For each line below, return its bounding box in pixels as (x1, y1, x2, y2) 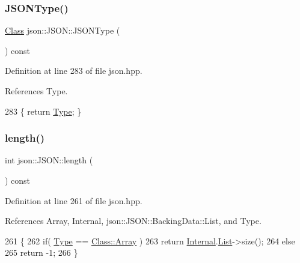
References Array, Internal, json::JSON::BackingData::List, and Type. (5, 214, 262, 227)
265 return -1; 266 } (5, 246, 78, 259)
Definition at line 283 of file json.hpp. (5, 64, 142, 77)
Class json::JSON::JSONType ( (5, 24, 120, 37)
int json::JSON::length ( (5, 154, 93, 166)
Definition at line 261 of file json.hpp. (5, 194, 142, 207)
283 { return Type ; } (5, 104, 82, 117)
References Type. (5, 85, 68, 97)
